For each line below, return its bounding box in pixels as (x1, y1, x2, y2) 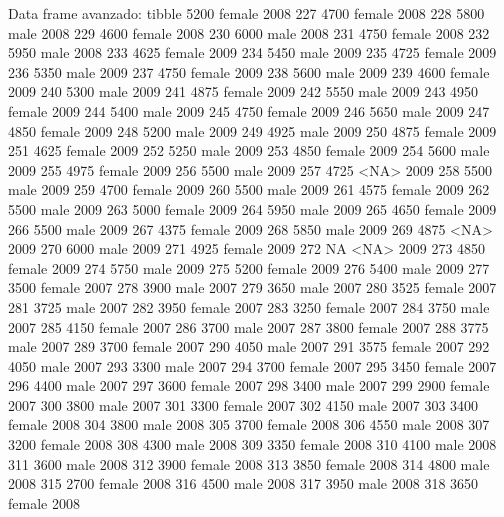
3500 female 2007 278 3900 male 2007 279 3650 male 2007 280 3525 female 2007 (8, 277, 497, 298)
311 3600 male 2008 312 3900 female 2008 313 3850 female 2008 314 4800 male (8, 453, 490, 474)
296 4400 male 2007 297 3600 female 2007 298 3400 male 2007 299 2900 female (8, 375, 490, 396)
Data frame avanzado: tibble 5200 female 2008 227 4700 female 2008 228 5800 (8, 3, 485, 23)
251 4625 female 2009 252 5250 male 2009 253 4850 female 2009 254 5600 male (8, 140, 490, 161)
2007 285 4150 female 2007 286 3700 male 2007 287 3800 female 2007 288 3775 (8, 316, 489, 337)
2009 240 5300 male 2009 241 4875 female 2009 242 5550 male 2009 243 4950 (8, 81, 479, 102)
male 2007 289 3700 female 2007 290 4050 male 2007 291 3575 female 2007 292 (8, 336, 490, 357)
